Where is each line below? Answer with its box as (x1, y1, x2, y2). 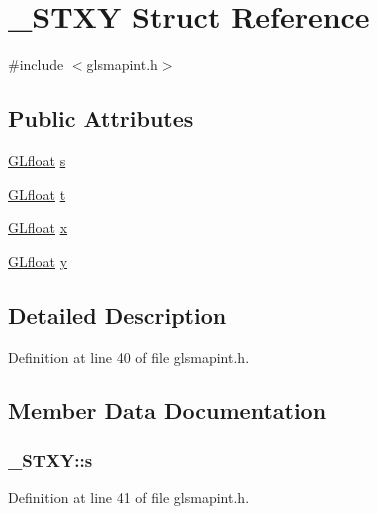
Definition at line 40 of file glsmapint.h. (8, 346, 250, 367)
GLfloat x (8, 217, 68, 238)
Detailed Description (8, 299, 227, 330)
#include (8, 54, 64, 75)
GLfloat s (8, 149, 66, 170)
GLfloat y (8, 250, 68, 271)
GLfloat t (8, 183, 66, 204)
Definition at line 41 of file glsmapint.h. (8, 487, 250, 508)
